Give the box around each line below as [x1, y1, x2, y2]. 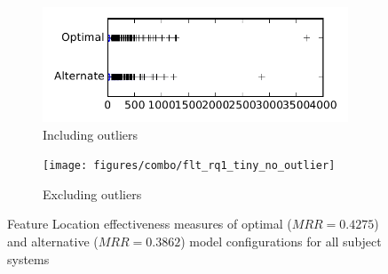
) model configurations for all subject [180, 232, 382, 251]
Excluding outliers [43, 184, 142, 203]
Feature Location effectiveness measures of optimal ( [7, 214, 292, 233]
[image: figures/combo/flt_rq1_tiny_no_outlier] [43, 159, 336, 173]
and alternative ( [7, 232, 99, 251]
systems [7, 249, 50, 268]
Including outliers [43, 125, 139, 143]
